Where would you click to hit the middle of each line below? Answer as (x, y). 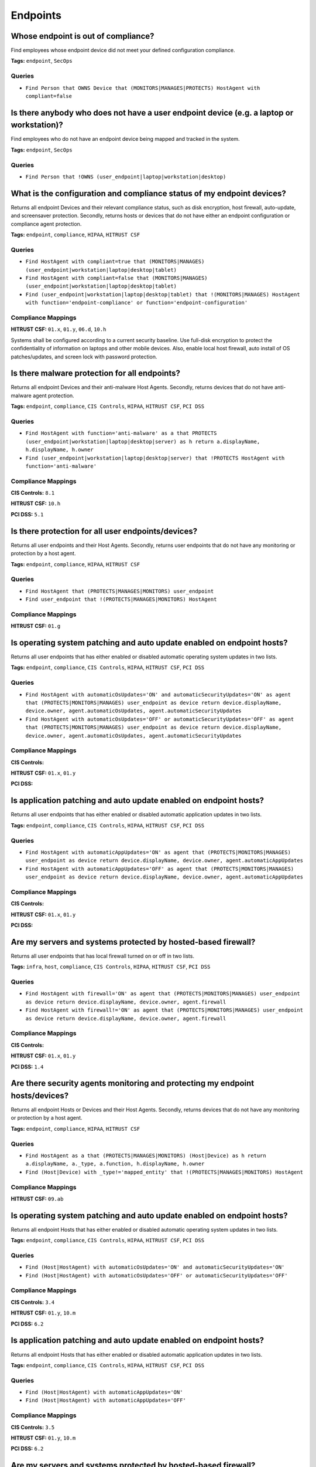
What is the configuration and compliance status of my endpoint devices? (148, 193)
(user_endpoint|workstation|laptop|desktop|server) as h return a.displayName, (143, 441)
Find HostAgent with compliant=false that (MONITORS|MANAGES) (116, 278)
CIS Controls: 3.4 (33, 1302)
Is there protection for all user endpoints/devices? (104, 531)
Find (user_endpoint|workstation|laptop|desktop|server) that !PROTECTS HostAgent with (155, 458)
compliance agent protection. (46, 224)
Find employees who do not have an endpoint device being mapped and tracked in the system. (125, 139)
